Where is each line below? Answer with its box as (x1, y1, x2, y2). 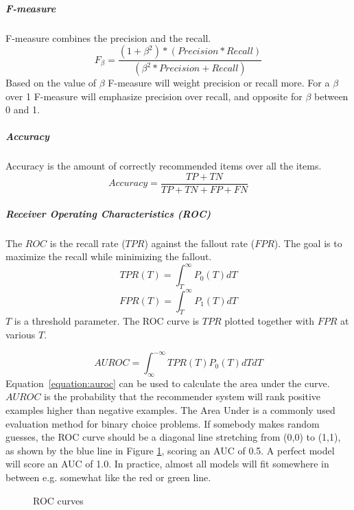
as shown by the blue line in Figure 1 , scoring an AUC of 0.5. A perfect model (5, 443, 335, 457)
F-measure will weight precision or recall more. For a (108, 76, 330, 90)
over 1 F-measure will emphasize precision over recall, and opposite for (5, 89, 303, 103)
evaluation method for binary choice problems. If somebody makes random (5, 416, 320, 430)
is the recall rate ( (49, 235, 126, 250)
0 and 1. (5, 102, 40, 117)
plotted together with (224, 314, 315, 328)
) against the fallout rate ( (144, 235, 255, 250)
